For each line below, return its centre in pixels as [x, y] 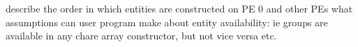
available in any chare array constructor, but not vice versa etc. [141, 36]
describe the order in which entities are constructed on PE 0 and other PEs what [179, 8]
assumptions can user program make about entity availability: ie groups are [167, 22]
